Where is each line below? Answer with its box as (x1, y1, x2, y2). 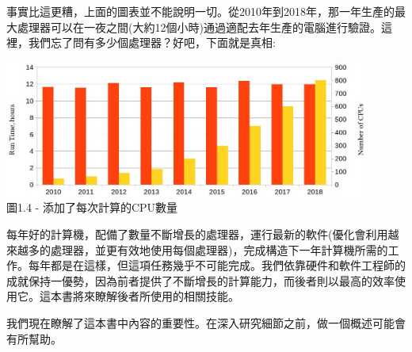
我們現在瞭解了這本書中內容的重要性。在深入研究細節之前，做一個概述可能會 (6, 315, 406, 331)
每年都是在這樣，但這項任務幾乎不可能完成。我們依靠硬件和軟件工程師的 (28, 257, 406, 274)
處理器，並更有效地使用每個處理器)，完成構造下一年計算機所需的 (50, 241, 388, 258)
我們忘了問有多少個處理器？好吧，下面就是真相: (28, 34, 276, 51)
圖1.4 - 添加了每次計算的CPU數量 (6, 199, 178, 216)
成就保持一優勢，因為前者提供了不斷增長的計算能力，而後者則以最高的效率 (6, 272, 395, 289)
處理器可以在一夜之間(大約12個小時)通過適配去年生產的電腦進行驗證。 (17, 18, 381, 35)
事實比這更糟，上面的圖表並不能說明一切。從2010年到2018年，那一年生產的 (6, 3, 395, 19)
